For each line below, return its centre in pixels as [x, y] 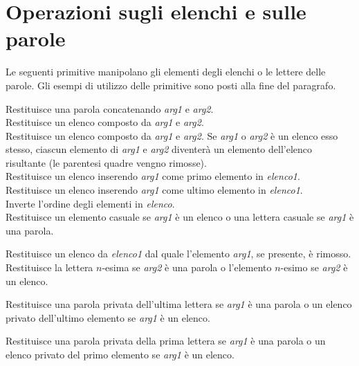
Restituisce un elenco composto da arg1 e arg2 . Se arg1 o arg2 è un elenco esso [172, 135]
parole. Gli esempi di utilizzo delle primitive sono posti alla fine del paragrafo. [171, 85]
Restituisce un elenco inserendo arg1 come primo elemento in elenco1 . [153, 176]
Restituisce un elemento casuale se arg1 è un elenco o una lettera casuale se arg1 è [180, 217]
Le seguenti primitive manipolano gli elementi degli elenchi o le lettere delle [166, 72]
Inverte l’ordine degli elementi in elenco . [90, 203]
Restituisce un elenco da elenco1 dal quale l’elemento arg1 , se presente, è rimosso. [178, 254]
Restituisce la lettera [49, 267]
